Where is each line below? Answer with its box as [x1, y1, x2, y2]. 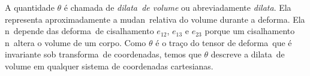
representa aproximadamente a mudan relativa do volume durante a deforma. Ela [5, 13, 305, 25]
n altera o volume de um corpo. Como [5, 36, 146, 48]
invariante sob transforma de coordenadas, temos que [5, 48, 201, 60]
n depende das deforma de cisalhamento [5, 25, 154, 37]
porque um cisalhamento [204, 25, 295, 37]
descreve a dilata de [210, 48, 285, 60]
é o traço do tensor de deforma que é [155, 36, 292, 48]
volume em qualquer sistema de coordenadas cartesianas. [5, 59, 213, 72]
